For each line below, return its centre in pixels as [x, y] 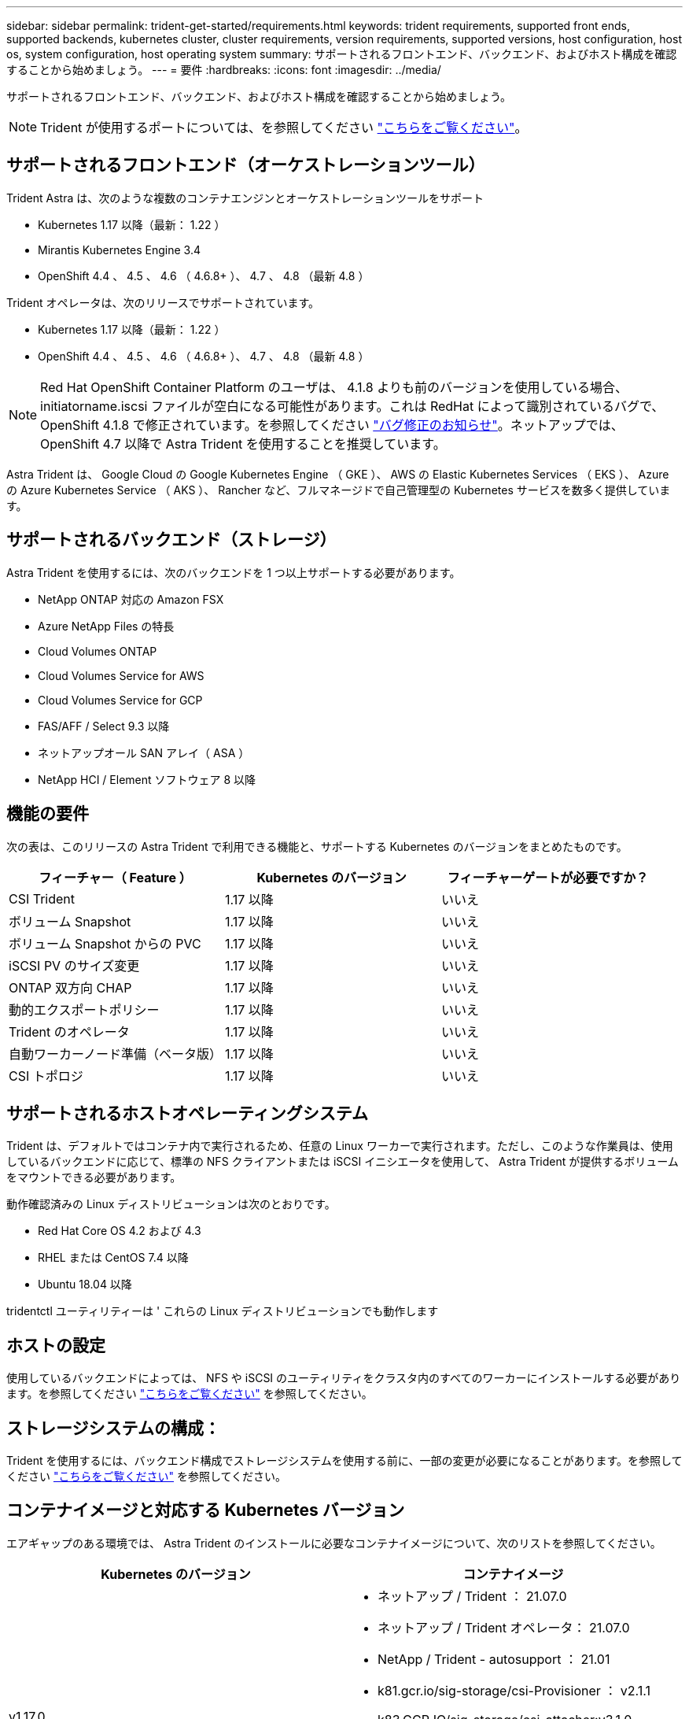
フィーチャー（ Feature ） [115, 877]
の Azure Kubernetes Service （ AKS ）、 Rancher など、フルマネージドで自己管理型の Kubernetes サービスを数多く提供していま [339, 490]
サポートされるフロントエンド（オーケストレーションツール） [246, 165]
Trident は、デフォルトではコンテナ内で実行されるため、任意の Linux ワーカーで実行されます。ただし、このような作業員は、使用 [340, 1146]
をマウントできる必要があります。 [94, 1177]
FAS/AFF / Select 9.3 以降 [104, 726]
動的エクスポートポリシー [84, 1009]
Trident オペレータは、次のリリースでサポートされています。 [163, 302]
